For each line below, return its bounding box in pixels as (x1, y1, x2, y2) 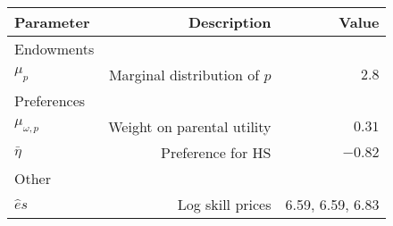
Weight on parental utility (108, 116, 272, 137)
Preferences (14, 90, 86, 111)
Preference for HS (161, 142, 272, 163)
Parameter (14, 12, 90, 32)
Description (188, 12, 272, 32)
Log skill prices (177, 194, 272, 214)
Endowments (14, 38, 95, 59)
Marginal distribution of (108, 64, 260, 85)
